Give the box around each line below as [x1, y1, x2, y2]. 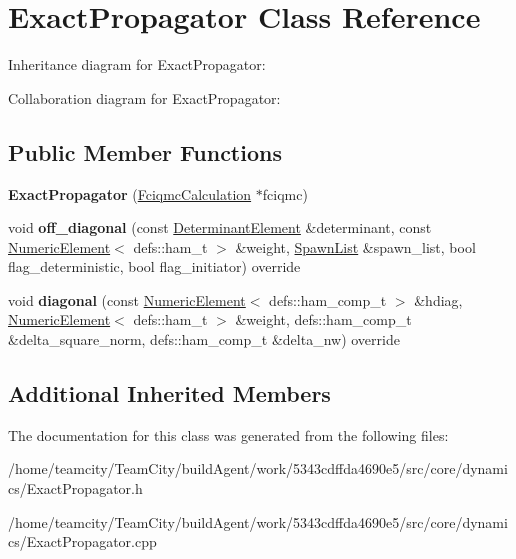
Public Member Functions [8, 136, 282, 167]
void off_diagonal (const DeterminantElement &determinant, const [8, 217, 432, 238]
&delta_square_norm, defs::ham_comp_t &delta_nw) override [8, 329, 400, 350]
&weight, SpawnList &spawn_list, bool [235, 236, 476, 257]
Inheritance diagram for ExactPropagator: [8, 54, 266, 75]
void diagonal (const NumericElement [8, 289, 246, 310]
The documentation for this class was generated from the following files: [8, 424, 449, 445]
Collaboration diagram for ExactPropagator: [8, 87, 281, 108]
